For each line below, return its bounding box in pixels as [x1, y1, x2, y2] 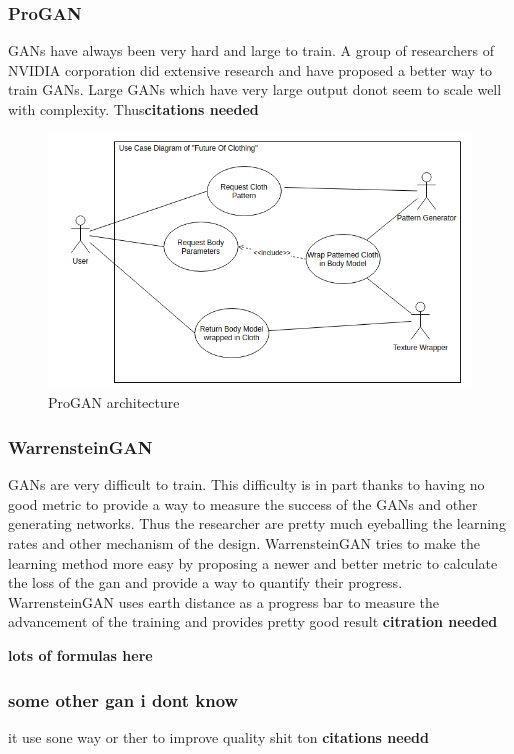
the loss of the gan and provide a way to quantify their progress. [8, 572, 403, 593]
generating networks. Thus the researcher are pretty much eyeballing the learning [8, 513, 506, 534]
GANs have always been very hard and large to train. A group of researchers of [8, 40, 495, 61]
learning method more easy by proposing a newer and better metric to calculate [8, 552, 498, 573]
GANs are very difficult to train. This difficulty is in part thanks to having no [8, 474, 485, 495]
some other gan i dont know [8, 687, 239, 712]
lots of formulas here [8, 645, 153, 665]
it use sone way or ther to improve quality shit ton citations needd [8, 726, 429, 747]
